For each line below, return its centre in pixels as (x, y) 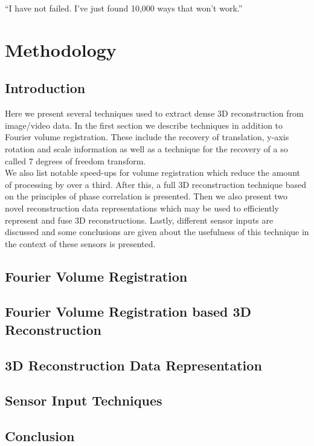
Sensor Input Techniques (84, 400)
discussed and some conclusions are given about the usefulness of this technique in (157, 232)
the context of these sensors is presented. (80, 243)
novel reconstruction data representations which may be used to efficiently (142, 208)
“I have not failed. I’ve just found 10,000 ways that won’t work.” (124, 8)
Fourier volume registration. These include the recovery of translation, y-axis (147, 137)
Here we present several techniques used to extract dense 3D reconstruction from (154, 113)
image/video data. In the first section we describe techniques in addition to (144, 125)
